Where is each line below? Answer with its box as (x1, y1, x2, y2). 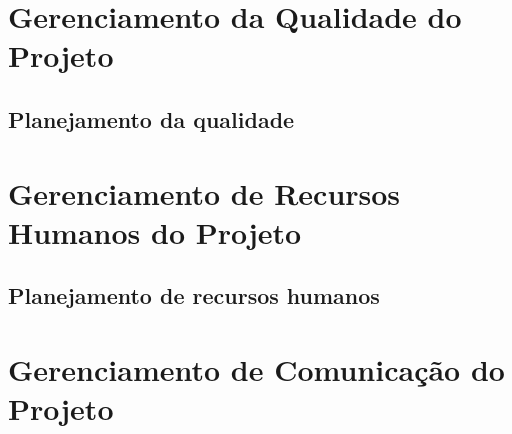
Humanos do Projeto (8, 211, 302, 252)
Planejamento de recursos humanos (8, 280, 380, 311)
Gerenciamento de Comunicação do (8, 348, 505, 389)
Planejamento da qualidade (8, 103, 295, 134)
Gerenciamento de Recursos (8, 172, 401, 213)
